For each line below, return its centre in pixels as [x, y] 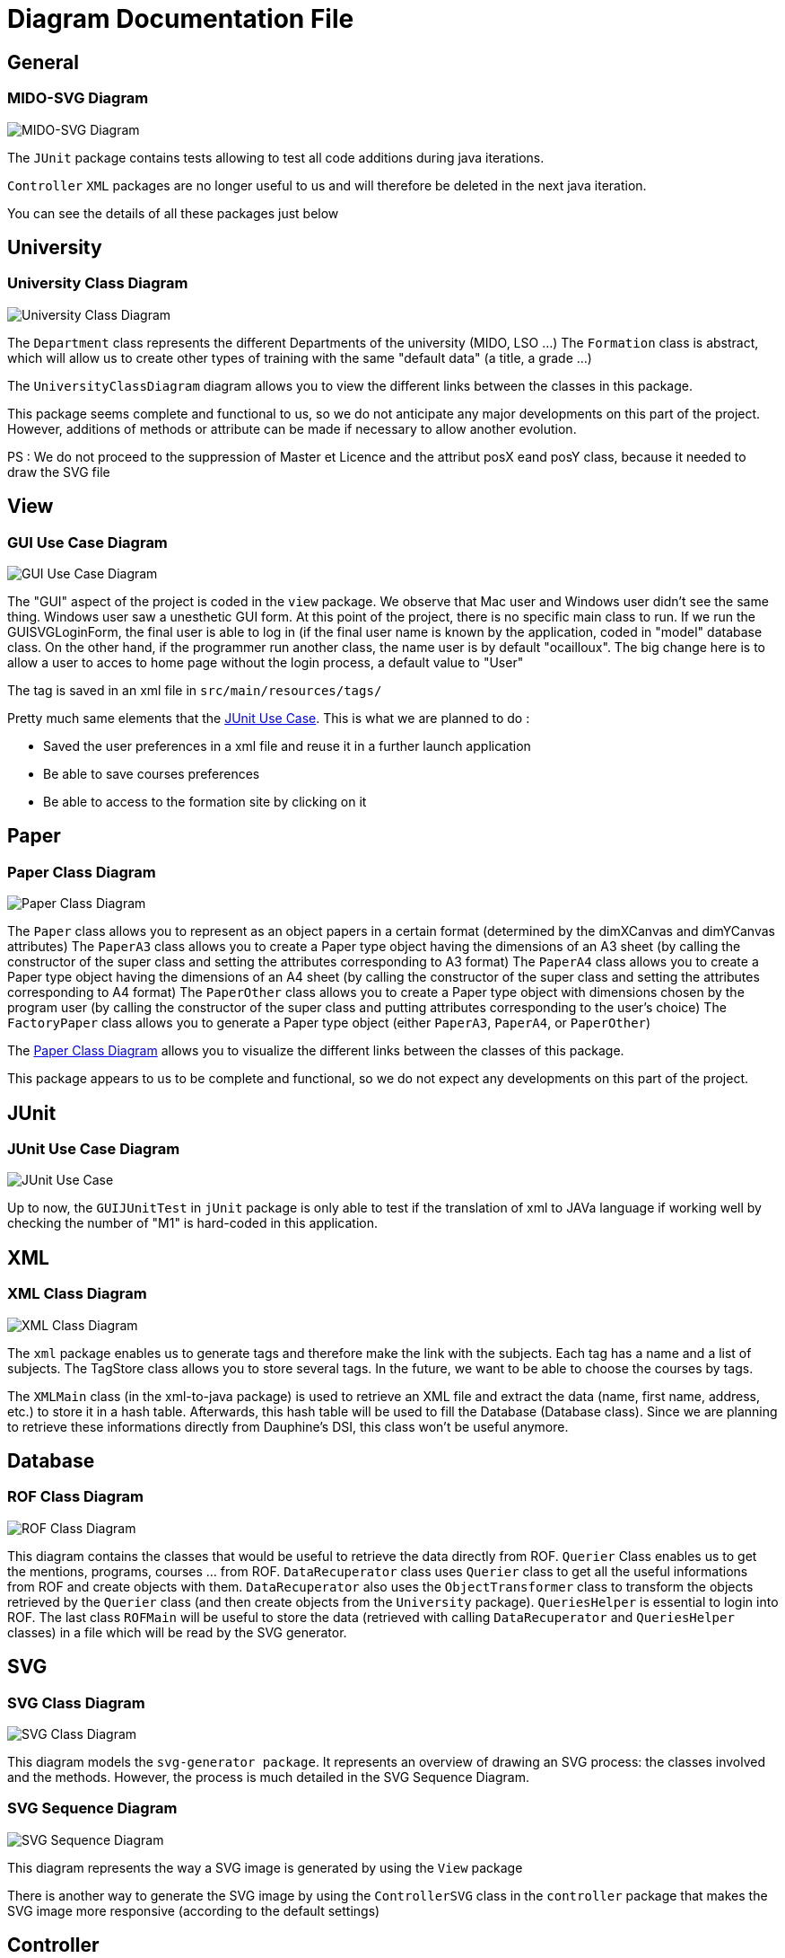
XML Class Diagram [77, 1294]
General [44, 62]
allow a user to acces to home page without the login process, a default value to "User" [266, 662]
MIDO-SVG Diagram [78, 98]
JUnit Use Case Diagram [94, 1149]
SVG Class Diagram [76, 1702]
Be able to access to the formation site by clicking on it [205, 801]
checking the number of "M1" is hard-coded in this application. [193, 1223]
